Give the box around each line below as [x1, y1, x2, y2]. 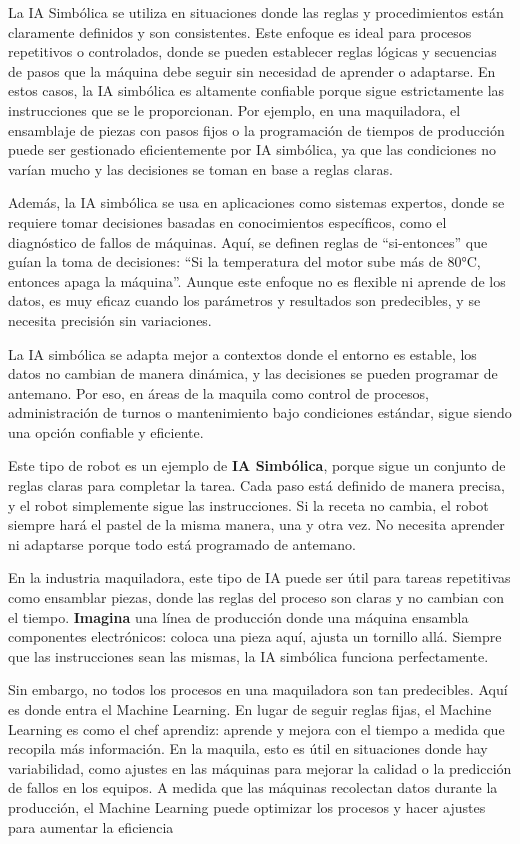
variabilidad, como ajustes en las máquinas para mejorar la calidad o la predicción [8, 757, 512, 778]
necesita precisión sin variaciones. [8, 309, 212, 330]
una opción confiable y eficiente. [8, 421, 204, 442]
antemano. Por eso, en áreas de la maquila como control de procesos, [8, 382, 429, 403]
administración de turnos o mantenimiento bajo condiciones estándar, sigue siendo [8, 402, 512, 423]
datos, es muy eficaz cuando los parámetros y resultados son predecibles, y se [8, 290, 481, 311]
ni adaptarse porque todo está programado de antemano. [8, 533, 356, 554]
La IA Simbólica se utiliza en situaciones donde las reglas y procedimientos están [8, 2, 504, 22]
